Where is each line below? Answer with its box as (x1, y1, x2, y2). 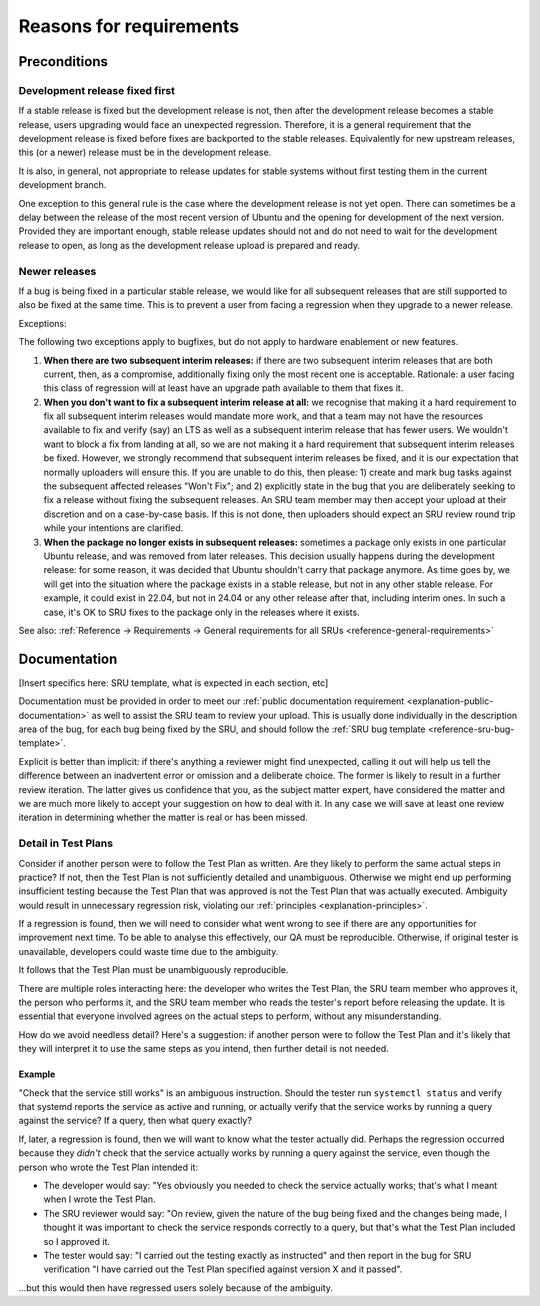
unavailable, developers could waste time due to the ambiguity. (18, 945, 279, 957)
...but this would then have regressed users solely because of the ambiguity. (18, 1281, 334, 1294)
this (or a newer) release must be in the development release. (18, 146, 272, 159)
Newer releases (18, 264, 97, 278)
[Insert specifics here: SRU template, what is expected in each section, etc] (18, 676, 329, 689)
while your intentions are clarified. (43, 522, 184, 534)
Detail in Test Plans (18, 836, 114, 850)
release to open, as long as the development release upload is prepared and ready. (18, 239, 361, 251)
